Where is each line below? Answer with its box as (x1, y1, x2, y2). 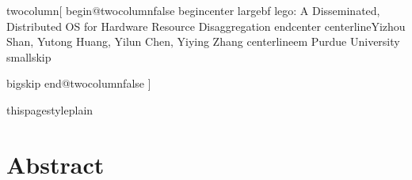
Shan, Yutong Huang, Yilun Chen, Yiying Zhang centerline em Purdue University (6, 33, 400, 50)
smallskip (6, 48, 51, 65)
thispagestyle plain (6, 101, 93, 118)
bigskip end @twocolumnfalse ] (6, 75, 151, 92)
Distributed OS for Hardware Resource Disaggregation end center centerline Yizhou (6, 17, 406, 34)
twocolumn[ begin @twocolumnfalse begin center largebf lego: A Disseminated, (6, 2, 380, 18)
